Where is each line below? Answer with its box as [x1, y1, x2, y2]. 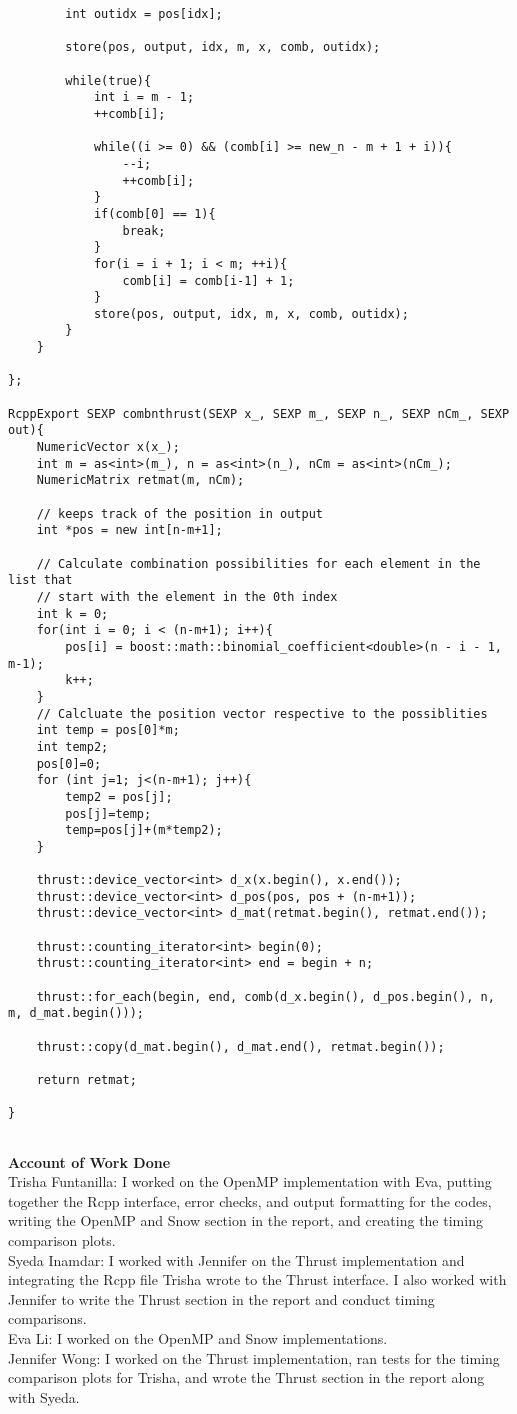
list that [8, 573, 73, 588]
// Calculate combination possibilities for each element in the [36, 556, 481, 571]
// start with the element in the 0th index [36, 589, 338, 604]
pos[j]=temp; [65, 806, 152, 821]
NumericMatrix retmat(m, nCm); [36, 473, 245, 488]
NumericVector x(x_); [36, 440, 180, 455]
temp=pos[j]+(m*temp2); [65, 823, 223, 838]
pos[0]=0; [36, 756, 102, 771]
